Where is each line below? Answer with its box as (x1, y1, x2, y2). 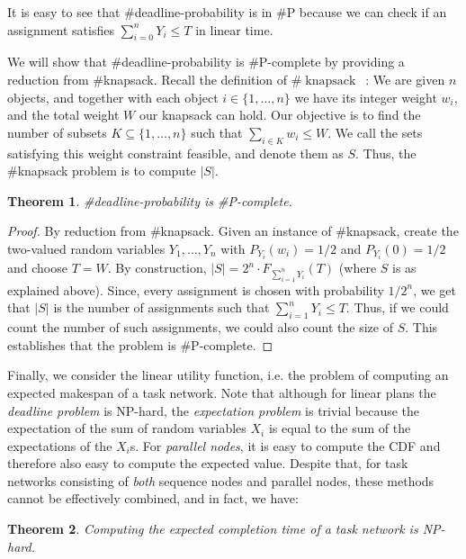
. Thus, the (355, 143, 417, 162)
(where (338, 258, 377, 277)
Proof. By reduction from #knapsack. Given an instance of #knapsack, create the (7, 221, 459, 240)
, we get (413, 280, 456, 299)
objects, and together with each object (7, 87, 219, 106)
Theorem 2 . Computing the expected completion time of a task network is (7, 519, 418, 538)
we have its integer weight (294, 87, 437, 106)
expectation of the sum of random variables (7, 419, 246, 437)
